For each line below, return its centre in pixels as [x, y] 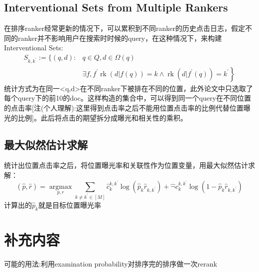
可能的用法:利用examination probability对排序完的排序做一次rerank [111, 263]
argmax [61, 187]
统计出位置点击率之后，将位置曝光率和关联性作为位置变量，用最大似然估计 [126, 165]
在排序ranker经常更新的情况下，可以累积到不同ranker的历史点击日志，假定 [125, 28]
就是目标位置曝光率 [69, 204]
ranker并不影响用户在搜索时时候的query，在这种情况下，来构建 [120, 38]
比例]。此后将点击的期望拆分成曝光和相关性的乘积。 [102, 117]
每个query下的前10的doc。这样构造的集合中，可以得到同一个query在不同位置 [128, 98]
